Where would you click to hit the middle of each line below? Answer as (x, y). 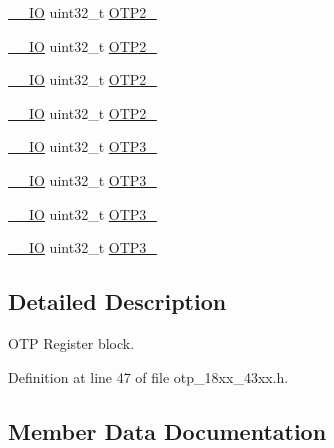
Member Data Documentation (167, 430)
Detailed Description (117, 301)
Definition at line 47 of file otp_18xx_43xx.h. (148, 376)
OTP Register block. (71, 342)
